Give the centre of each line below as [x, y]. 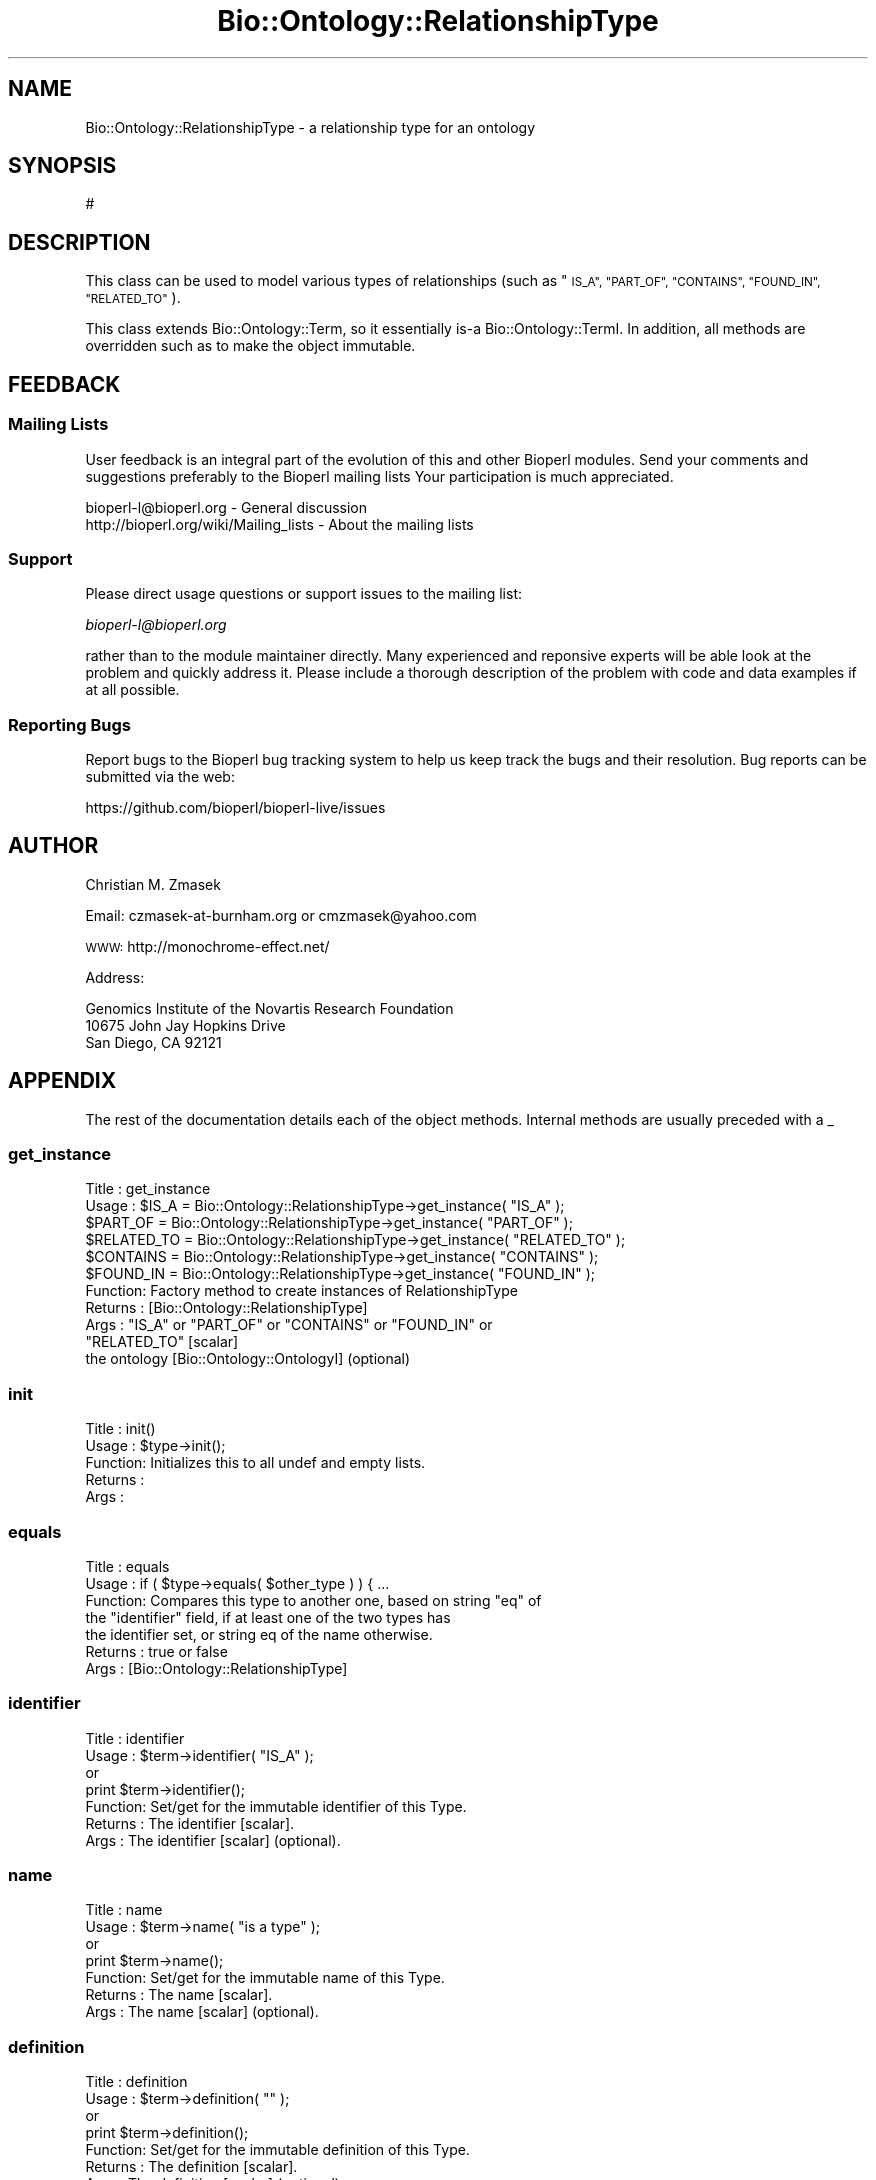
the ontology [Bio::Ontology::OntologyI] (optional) [248, 1359]
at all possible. [132, 690]
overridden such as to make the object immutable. [250, 346]
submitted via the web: [160, 776]
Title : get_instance [148, 1189]
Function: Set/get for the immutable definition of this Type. [277, 2150]
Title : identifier [135, 1738]
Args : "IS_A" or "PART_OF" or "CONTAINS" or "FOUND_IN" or [289, 1325]
